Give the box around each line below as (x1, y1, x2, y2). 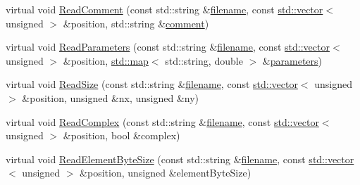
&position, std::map (63, 53, 149, 68)
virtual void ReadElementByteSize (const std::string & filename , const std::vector (6, 151, 354, 166)
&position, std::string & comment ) (63, 15, 209, 30)
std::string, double (165, 53, 243, 68)
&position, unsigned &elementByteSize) (80, 165, 252, 180)
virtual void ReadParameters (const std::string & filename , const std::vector (6, 39, 330, 54)
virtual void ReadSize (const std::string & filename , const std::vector (6, 77, 298, 91)
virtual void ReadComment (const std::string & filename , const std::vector (6, 2, 323, 16)
